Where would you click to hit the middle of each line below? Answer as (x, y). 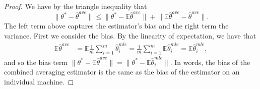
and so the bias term (36, 62)
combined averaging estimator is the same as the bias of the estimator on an (122, 72)
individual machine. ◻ (39, 81)
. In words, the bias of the (210, 62)
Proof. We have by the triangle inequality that (76, 6)
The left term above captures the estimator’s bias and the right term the (116, 26)
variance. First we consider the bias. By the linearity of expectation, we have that (130, 35)
